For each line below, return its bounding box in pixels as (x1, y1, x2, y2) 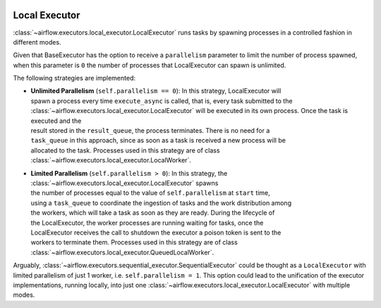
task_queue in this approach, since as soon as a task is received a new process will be (30, 136, 286, 145)
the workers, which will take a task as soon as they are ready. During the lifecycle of (30, 208, 275, 217)
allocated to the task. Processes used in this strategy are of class (30, 146, 220, 155)
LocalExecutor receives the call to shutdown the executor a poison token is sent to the (30, 228, 282, 237)
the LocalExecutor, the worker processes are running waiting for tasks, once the (30, 218, 264, 227)
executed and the (30, 117, 82, 125)
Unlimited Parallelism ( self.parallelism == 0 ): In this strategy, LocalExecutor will (30, 87, 282, 95)
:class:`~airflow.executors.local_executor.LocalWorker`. (30, 156, 192, 165)
